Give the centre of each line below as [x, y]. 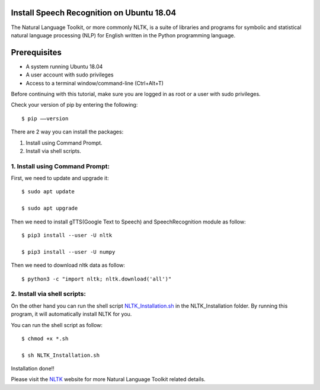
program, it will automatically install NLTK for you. [71, 314]
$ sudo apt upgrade [50, 208]
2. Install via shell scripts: [48, 294]
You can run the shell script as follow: [57, 325]
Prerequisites [36, 52]
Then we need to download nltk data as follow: [68, 265]
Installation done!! [33, 369]
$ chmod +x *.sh [45, 338]
